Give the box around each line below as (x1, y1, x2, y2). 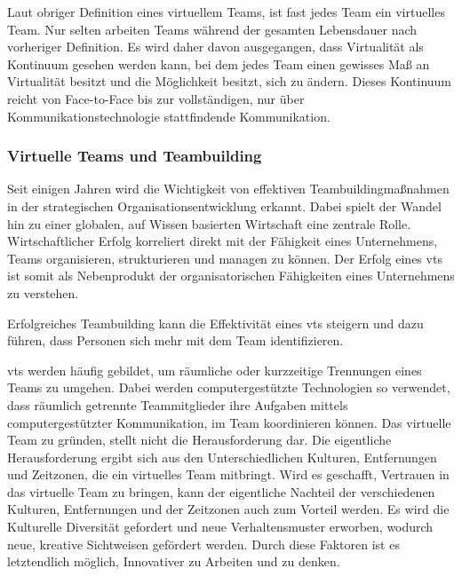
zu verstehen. (7, 283, 79, 302)
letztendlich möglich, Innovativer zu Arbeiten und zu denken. (7, 552, 340, 571)
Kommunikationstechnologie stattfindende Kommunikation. (7, 107, 331, 125)
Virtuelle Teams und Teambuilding (7, 145, 262, 167)
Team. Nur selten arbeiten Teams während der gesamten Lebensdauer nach (7, 20, 418, 38)
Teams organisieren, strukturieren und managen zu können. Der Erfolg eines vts (7, 249, 442, 267)
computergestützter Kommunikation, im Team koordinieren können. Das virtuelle (7, 413, 451, 431)
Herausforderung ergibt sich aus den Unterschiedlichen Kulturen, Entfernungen (7, 447, 437, 466)
